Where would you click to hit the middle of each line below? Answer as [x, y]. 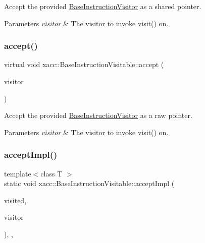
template [18, 173]
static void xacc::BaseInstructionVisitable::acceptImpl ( [89, 183]
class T [52, 173]
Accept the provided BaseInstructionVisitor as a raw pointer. [98, 115]
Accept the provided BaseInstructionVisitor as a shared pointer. [103, 6]
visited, [15, 200]
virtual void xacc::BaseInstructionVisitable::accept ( [84, 64]
